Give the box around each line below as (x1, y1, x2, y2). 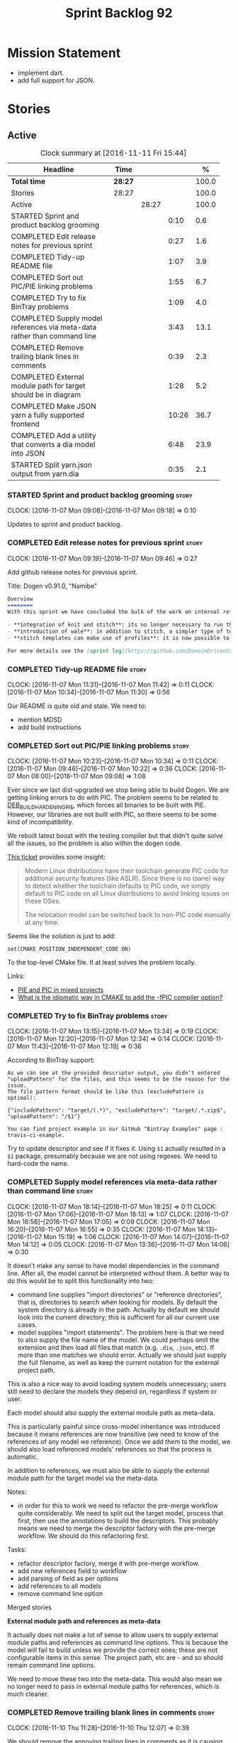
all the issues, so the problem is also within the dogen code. (7, 839, 182, 847)
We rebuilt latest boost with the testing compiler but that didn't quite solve (7, 832, 223, 840)
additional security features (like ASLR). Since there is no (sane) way (24, 874, 225, 883)
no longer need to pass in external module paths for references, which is (7, 1682, 220, 1690)
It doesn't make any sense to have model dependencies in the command (7, 1261, 220, 1270)
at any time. (24, 918, 59, 927)
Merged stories (7, 1603, 52, 1611)
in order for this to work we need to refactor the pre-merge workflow (17, 1501, 218, 1510)
